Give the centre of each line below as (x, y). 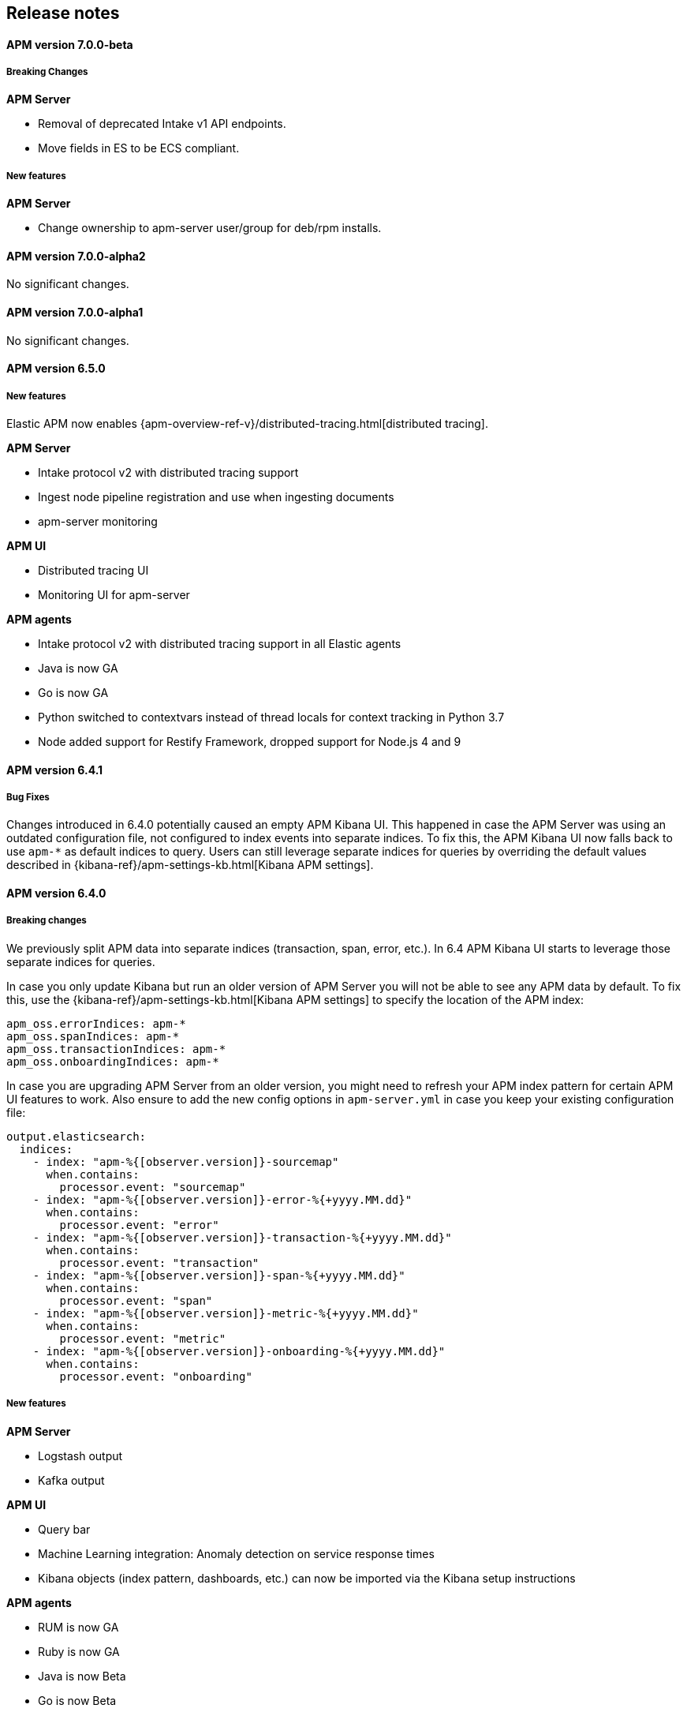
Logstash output (80, 1455)
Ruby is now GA (79, 1651)
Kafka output (71, 1480)
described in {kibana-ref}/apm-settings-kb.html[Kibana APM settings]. (190, 865)
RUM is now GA (78, 1627)
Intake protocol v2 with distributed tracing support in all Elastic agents (220, 644)
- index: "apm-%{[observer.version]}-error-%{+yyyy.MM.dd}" (222, 1199)
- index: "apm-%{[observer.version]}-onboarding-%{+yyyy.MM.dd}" (239, 1351)
